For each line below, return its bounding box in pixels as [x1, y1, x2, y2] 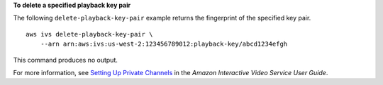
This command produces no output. [13, 55, 118, 64]
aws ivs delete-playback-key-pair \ [26, 30, 153, 38]
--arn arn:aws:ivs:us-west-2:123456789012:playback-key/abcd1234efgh [40, 40, 288, 48]
